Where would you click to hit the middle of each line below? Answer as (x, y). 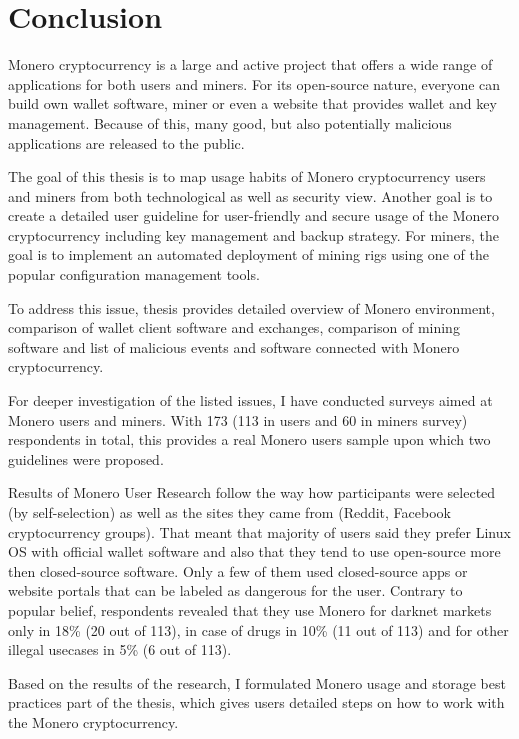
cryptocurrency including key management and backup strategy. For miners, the (254, 234)
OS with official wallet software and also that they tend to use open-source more (254, 551)
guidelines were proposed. (86, 458)
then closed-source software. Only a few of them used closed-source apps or (238, 570)
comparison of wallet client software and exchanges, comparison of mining (234, 327)
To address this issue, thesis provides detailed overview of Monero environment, (251, 307)
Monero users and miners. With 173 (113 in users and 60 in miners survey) (238, 419)
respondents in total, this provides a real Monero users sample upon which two (249, 439)
